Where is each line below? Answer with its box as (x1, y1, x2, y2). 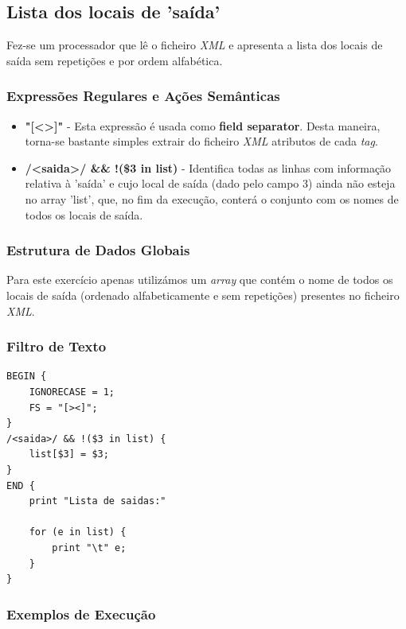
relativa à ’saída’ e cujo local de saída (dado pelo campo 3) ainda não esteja (25, 175, 396, 192)
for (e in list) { (29, 526, 127, 538)
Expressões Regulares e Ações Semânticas (6, 86, 280, 106)
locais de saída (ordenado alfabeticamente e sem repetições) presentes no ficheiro (6, 286, 400, 303)
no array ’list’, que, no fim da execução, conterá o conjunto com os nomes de (25, 190, 399, 207)
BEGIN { (6, 371, 47, 382)
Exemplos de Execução (6, 604, 156, 623)
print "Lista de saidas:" (29, 495, 166, 507)
